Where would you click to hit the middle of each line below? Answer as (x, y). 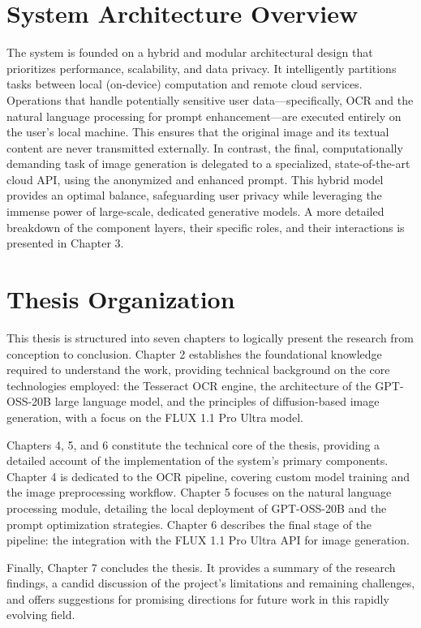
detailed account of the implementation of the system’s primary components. (198, 460)
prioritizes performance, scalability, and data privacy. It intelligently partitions (202, 68)
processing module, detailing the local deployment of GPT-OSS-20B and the (197, 508)
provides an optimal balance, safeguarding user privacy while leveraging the (194, 195)
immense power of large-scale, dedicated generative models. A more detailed (195, 211)
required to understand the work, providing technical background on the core (198, 370)
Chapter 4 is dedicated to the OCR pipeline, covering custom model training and (208, 476)
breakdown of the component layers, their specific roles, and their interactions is (206, 227)
